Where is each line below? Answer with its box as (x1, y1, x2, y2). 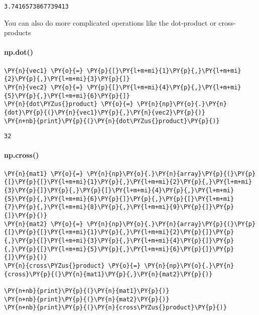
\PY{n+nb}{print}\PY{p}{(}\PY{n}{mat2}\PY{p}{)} (4, 295, 170, 303)
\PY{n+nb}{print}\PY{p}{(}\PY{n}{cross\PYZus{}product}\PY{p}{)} (4, 304, 227, 311)
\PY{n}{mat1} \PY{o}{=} (4, 170, 83, 177)
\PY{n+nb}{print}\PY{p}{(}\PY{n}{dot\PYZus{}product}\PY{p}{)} (4, 117, 220, 125)
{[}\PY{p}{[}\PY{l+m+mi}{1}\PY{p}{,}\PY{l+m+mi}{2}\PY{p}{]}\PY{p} (4, 229, 234, 236)
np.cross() (4, 150, 39, 160)
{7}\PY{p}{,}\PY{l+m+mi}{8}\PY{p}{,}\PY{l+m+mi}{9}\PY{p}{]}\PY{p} (4, 203, 234, 211)
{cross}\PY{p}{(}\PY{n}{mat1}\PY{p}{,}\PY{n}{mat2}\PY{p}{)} (4, 270, 213, 278)
